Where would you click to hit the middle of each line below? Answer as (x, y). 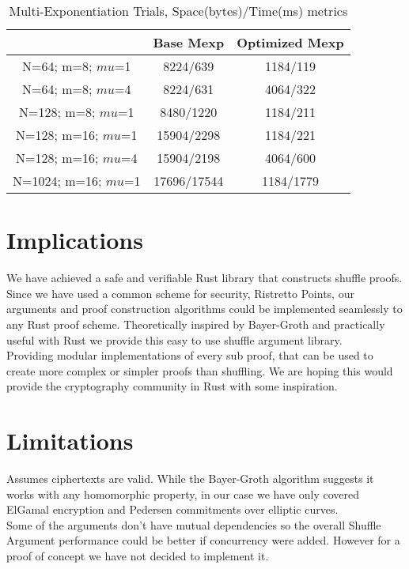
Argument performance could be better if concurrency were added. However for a (203, 540)
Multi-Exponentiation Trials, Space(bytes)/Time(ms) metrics (178, 11)
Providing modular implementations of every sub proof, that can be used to (190, 355)
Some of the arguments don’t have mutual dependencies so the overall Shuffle (194, 524)
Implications (75, 240)
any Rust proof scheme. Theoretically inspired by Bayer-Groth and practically (196, 324)
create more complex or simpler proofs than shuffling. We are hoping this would (200, 370)
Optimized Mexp (290, 42)
